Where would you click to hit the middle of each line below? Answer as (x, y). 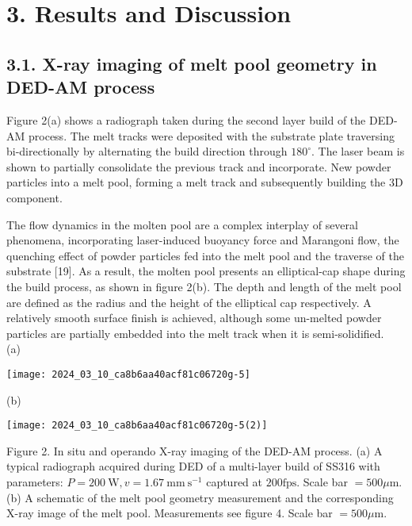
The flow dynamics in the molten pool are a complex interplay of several (182, 224)
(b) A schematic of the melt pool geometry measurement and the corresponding (200, 497)
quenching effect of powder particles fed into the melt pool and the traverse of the (205, 255)
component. (34, 197)
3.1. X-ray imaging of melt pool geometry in (192, 63)
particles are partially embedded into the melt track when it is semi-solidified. (195, 333)
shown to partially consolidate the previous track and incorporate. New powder (199, 166)
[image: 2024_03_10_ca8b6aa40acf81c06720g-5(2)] (137, 426)
